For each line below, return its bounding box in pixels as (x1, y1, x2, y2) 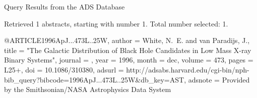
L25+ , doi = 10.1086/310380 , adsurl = (4, 64, 124, 74)
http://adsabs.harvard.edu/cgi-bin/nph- (126, 64, 249, 74)
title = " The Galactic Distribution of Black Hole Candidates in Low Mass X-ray (4, 44, 251, 55)
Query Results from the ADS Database (4, 1, 125, 11)
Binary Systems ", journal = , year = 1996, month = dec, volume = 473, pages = (4, 54, 253, 65)
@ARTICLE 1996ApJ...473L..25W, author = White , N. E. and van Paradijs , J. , (4, 35, 250, 45)
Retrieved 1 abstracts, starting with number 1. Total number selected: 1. (4, 18, 228, 28)
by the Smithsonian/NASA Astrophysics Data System (4, 84, 171, 94)
